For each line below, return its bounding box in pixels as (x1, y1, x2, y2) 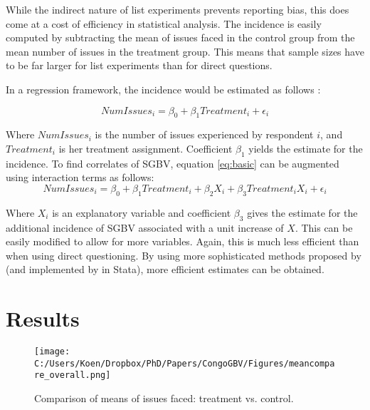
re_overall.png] (34, 370, 111, 381)
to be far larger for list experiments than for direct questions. (6, 58, 273, 73)
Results (6, 304, 80, 333)
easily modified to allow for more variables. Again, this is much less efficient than (6, 234, 359, 249)
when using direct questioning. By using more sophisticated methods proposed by (6, 247, 361, 262)
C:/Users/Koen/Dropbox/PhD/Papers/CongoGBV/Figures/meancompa (34, 358, 335, 369)
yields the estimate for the (248, 140, 363, 155)
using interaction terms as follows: (6, 170, 154, 185)
